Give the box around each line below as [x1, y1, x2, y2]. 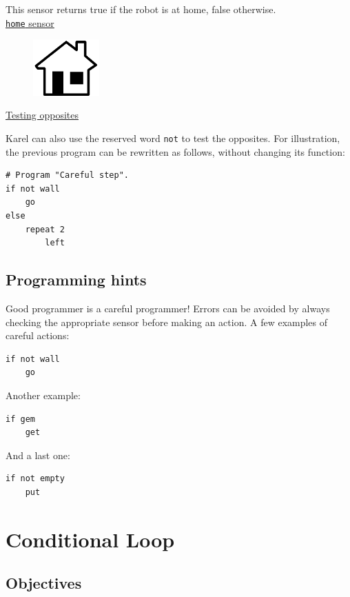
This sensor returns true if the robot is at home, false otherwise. [6, 2, 276, 16]
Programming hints [6, 269, 147, 290]
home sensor [6, 15, 54, 30]
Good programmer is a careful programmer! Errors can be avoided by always [6, 301, 330, 316]
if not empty [6, 474, 65, 484]
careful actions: [6, 328, 70, 343]
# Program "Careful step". [6, 170, 129, 181]
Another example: [6, 388, 81, 402]
